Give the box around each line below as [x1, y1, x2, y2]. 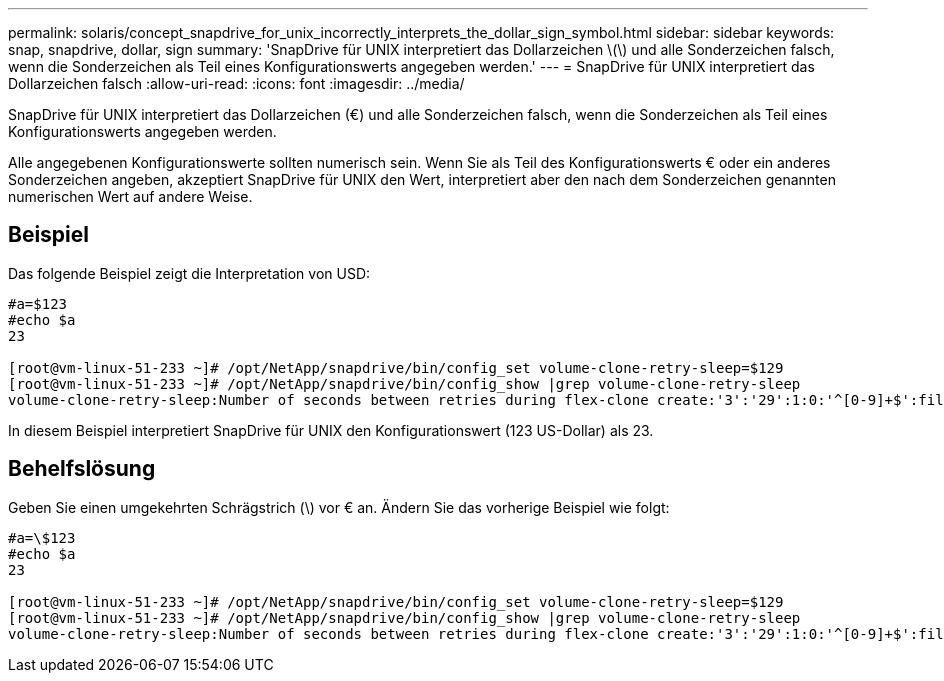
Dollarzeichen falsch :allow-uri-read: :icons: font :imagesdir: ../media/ [8, 75, 465, 92]
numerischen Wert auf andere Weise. [8, 188, 253, 205]
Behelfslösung [8, 456, 156, 482]
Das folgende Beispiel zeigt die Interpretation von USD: [8, 264, 371, 282]
